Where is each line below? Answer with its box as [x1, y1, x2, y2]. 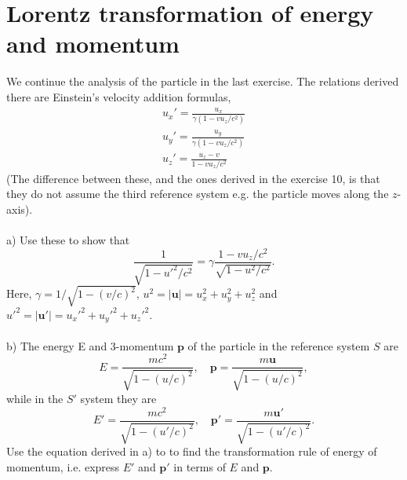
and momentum [6, 27, 180, 60]
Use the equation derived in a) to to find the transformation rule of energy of [6, 443, 377, 460]
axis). [6, 200, 33, 217]
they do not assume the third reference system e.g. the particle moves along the [6, 185, 389, 202]
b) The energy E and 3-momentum [6, 337, 174, 354]
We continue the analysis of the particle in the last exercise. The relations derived [6, 73, 399, 90]
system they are [80, 390, 157, 406]
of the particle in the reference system [187, 337, 370, 354]
